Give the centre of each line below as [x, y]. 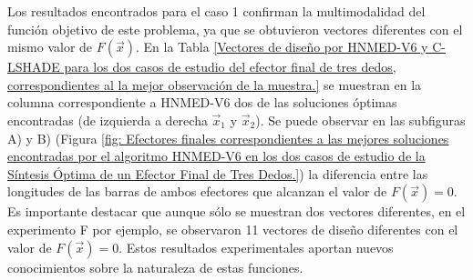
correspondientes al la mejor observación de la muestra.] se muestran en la [215, 84]
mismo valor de [50, 47]
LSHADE [34, 67]
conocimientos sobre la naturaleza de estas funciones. [155, 267]
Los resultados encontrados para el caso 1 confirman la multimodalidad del [216, 11]
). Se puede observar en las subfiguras [360, 120]
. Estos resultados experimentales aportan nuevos [256, 247]
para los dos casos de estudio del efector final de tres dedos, [230, 67]
